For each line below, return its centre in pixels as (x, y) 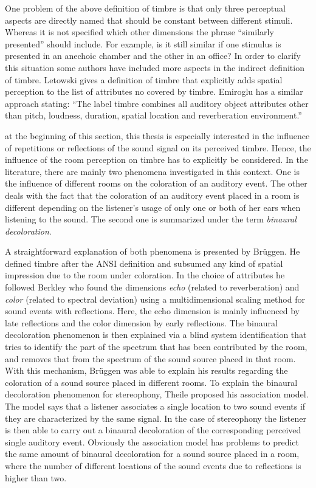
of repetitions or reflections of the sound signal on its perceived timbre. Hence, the (158, 147)
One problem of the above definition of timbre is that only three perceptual (145, 8)
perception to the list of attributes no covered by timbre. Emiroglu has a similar (154, 91)
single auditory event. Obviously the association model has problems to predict (152, 442)
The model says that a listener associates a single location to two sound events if (155, 406)
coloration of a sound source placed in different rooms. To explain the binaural (151, 382)
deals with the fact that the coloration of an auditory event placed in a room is (152, 195)
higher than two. (36, 477)
